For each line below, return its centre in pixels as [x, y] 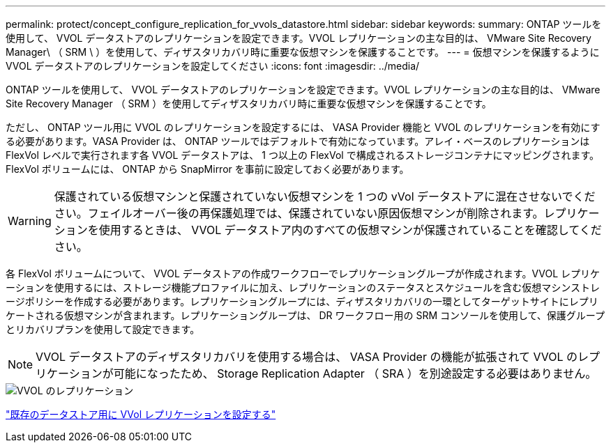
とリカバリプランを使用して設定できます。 [103, 329]
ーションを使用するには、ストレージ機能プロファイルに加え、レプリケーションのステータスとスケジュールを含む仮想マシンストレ [303, 287]
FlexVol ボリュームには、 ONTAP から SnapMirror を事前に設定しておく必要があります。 [208, 169]
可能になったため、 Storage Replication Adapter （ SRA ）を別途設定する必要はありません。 [355, 373]
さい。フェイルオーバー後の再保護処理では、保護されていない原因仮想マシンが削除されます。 [299, 213]
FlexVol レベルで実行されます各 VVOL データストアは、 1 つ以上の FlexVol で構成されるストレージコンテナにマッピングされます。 [303, 155]
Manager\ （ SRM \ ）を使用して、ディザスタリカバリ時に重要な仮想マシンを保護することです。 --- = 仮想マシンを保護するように [303, 52]
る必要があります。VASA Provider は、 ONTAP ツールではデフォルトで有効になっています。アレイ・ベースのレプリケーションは [298, 141]
